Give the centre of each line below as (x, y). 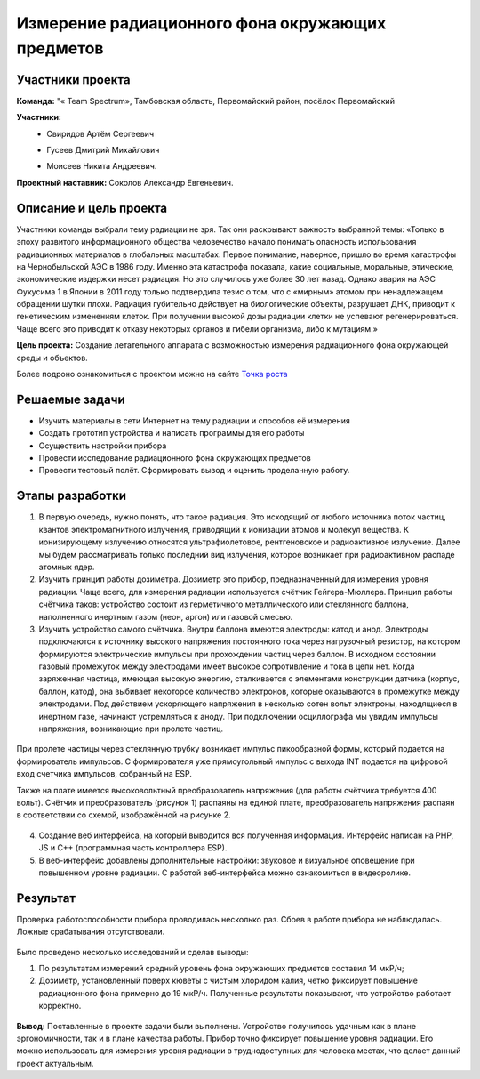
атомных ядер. (67, 567)
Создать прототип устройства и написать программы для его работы (172, 433)
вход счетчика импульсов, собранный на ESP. (104, 774)
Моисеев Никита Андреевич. (102, 166)
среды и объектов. (52, 358)
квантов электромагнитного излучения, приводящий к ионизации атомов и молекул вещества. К (224, 529)
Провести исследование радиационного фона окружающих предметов (175, 458)
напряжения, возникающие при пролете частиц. (131, 729)
